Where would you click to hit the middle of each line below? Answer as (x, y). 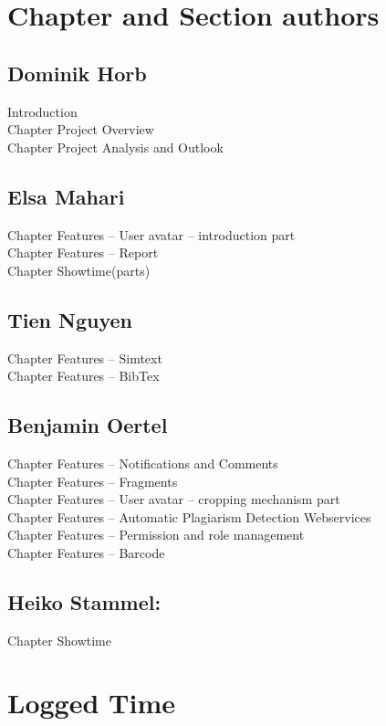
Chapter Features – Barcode (86, 552)
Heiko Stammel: (84, 601)
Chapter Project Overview (81, 129)
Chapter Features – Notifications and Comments (143, 463)
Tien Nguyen (70, 319)
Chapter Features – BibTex (83, 376)
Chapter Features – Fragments (93, 481)
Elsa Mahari (66, 196)
